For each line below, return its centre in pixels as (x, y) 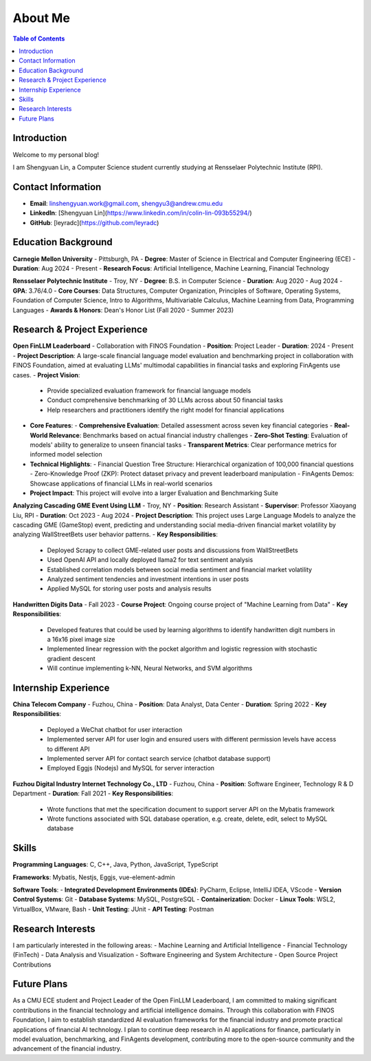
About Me (41, 18)
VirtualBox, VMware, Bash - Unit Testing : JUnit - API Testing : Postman (113, 909)
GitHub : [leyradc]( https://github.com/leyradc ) (94, 222)
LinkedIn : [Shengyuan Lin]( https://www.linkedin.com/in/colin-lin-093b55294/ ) (141, 213)
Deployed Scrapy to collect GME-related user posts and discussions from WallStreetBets (172, 550)
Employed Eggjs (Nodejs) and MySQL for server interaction (131, 768)
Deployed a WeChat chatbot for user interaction (115, 729)
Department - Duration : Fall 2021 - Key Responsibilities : (93, 794)
